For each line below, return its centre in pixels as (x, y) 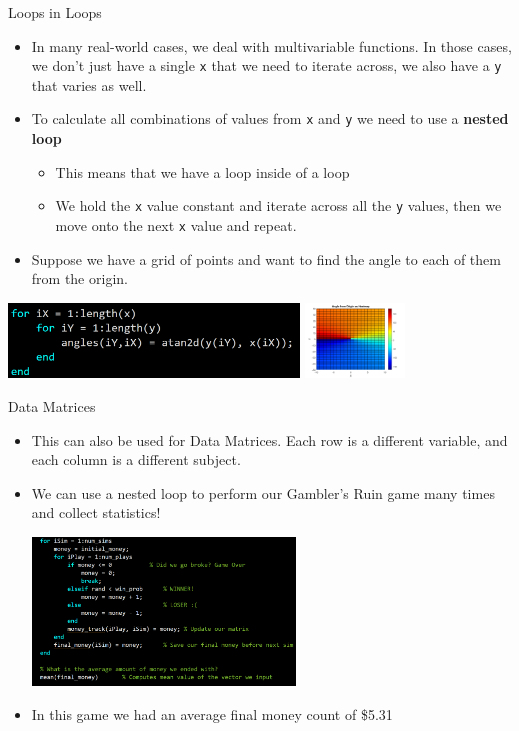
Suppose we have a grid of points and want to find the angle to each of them (266, 258)
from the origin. (79, 278)
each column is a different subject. (136, 459)
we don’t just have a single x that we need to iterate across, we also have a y (266, 65)
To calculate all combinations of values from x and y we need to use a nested (270, 118)
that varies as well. (89, 84)
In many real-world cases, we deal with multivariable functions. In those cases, (271, 45)
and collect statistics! (96, 512)
